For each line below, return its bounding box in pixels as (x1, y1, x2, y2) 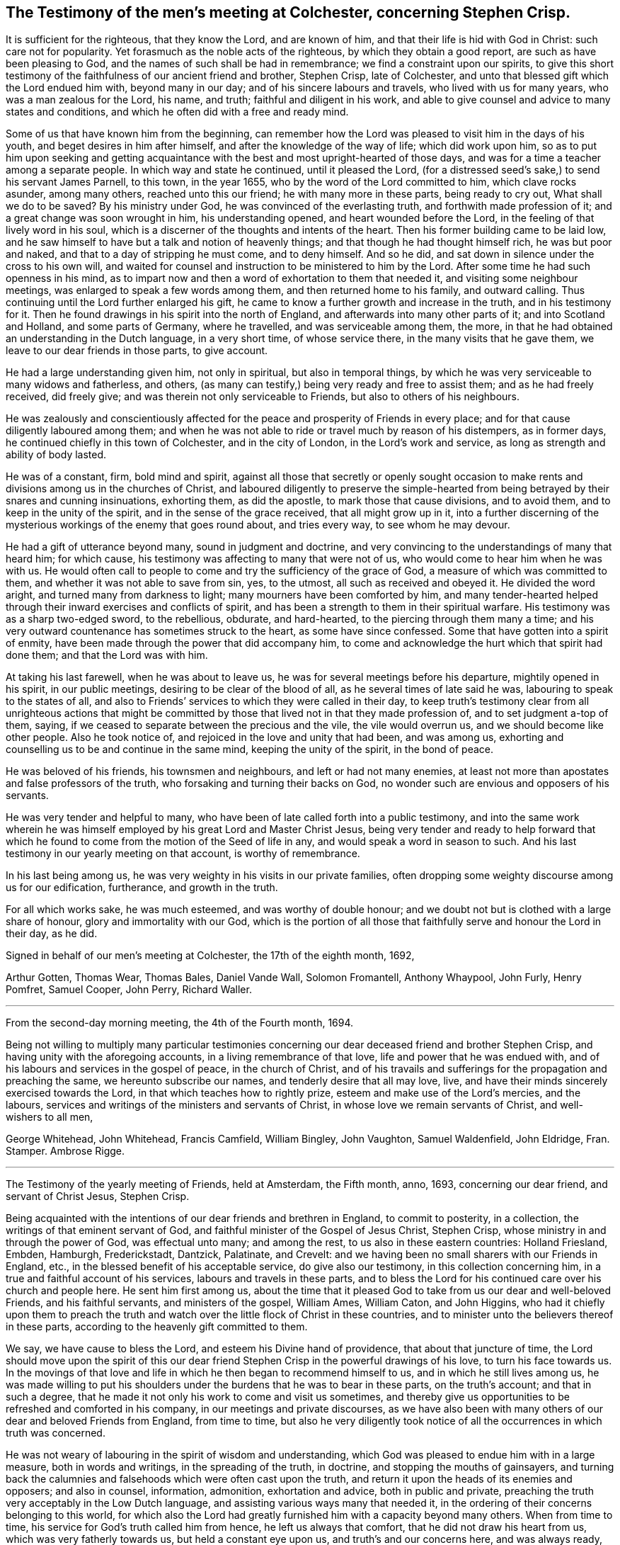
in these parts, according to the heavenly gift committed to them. (6, 1320, 308, 1333)
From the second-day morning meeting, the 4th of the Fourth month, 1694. (6, 1017, 354, 1029)
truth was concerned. (6, 1427, 105, 1439)
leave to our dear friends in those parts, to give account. (6, 344, 268, 357)
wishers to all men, (6, 1111, 93, 1124)
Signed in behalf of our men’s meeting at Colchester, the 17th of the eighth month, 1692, (6, 949, 415, 962)
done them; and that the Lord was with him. (6, 649, 208, 662)
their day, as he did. (6, 927, 98, 940)
